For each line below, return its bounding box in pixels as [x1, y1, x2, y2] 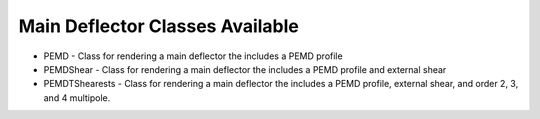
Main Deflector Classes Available [18, 15, 299, 37]
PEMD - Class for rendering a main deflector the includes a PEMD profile [43, 50, 344, 62]
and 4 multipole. [43, 91, 111, 104]
